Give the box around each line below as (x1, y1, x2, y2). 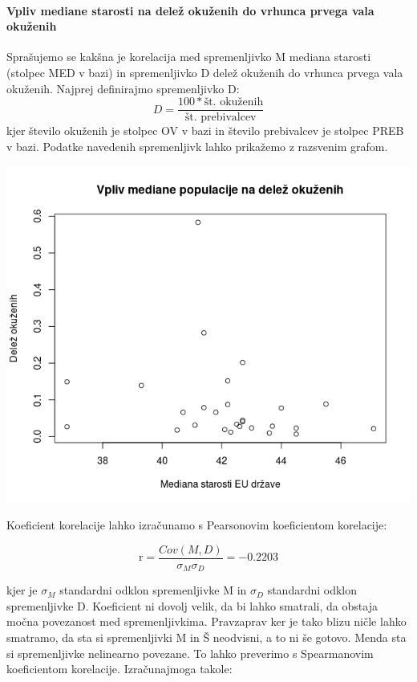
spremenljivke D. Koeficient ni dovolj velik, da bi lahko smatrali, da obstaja (6, 597, 378, 614)
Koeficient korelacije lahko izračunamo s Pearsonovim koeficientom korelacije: (6, 517, 387, 533)
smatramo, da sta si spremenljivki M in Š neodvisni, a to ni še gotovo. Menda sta (6, 629, 407, 645)
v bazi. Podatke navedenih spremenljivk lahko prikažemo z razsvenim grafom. (6, 137, 388, 154)
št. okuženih (204, 96, 264, 108)
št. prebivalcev (184, 112, 257, 124)
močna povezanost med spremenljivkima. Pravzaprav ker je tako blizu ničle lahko (6, 613, 407, 630)
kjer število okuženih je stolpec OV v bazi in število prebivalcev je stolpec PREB (6, 122, 404, 139)
